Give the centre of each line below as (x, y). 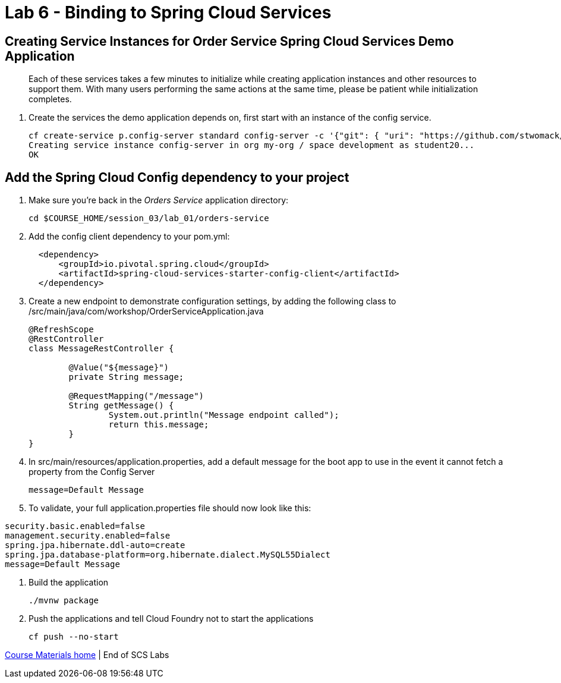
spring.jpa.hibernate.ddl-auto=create (95, 545)
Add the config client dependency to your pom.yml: (129, 237)
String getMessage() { (121, 406)
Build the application (69, 583)
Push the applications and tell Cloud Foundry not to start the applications (171, 619)
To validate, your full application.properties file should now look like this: (170, 508)
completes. (50, 99)
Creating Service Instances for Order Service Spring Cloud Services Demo (229, 41)
